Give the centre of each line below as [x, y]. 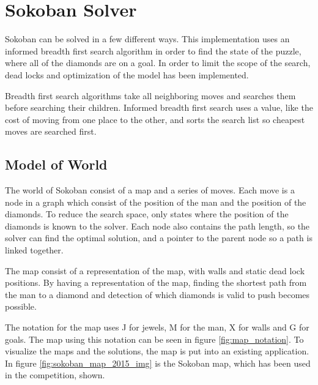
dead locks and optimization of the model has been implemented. [127, 74]
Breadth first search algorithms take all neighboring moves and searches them [150, 95]
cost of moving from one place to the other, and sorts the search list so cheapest [155, 119]
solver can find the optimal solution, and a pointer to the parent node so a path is [159, 238]
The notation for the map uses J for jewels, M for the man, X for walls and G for [157, 327]
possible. [21, 306]
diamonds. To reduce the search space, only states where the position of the [147, 214]
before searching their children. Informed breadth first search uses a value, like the [159, 107]
